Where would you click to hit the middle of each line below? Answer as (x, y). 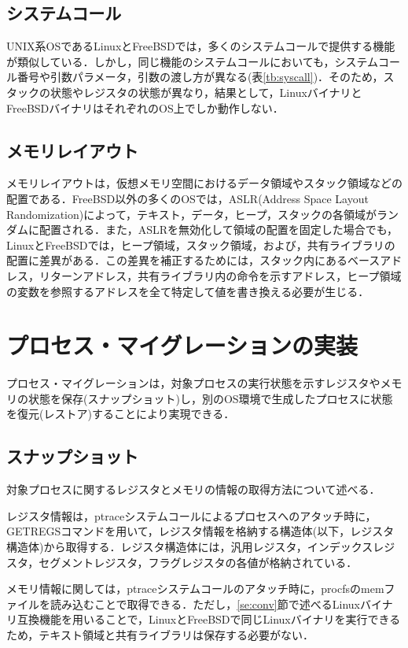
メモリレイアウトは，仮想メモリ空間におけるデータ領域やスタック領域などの (204, 183)
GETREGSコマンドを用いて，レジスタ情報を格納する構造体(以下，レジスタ (200, 531)
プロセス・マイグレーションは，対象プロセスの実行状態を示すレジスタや (193, 383)
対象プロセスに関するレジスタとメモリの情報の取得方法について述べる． (193, 489)
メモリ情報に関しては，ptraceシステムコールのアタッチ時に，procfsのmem (195, 589)
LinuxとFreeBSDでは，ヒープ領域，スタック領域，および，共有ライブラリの (201, 244)
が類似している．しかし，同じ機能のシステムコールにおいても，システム (193, 61)
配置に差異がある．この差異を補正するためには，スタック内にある (177, 260)
